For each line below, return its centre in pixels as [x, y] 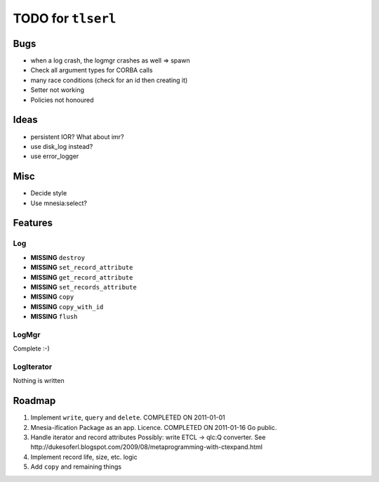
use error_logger [55, 156]
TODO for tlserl [65, 18]
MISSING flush [54, 317]
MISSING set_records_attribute [84, 287]
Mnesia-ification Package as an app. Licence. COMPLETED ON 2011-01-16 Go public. [154, 427]
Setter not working [57, 90]
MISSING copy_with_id [67, 306]
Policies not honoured [62, 100]
